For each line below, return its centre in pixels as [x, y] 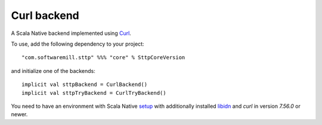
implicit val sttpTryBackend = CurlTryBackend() [94, 93]
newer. [19, 114]
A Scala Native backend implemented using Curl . [71, 33]
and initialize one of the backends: [53, 70]
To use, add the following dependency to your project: [78, 44]
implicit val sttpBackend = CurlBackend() [85, 85]
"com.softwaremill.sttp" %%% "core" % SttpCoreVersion [103, 57]
